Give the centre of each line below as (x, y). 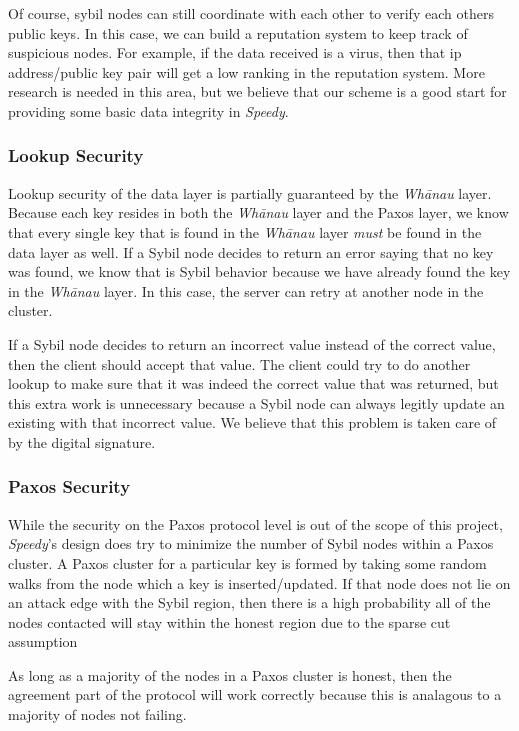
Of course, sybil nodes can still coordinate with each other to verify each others (251, 13)
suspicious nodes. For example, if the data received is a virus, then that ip (235, 52)
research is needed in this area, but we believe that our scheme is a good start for (257, 91)
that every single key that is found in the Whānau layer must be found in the (245, 231)
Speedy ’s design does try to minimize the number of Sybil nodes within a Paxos (251, 543)
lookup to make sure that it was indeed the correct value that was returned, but (253, 383)
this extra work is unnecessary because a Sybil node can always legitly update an (256, 402)
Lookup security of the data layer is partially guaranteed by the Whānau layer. (250, 192)
